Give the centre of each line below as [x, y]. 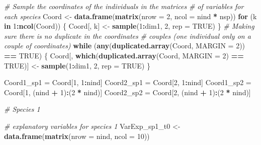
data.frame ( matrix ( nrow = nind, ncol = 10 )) [77, 136]
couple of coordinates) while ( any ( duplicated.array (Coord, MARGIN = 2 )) [125, 46]
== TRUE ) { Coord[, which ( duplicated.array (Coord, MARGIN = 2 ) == [124, 55]
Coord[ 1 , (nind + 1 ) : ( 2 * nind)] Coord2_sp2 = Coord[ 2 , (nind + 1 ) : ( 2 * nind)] [127, 92]
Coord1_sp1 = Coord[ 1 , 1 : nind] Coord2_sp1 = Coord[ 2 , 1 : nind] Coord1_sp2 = [128, 82]
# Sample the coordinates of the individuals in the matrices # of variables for [124, 6]
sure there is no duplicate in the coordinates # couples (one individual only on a [127, 35]
